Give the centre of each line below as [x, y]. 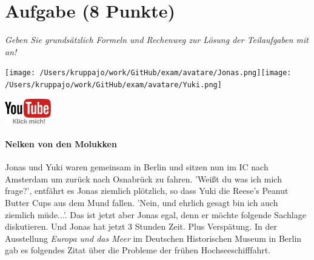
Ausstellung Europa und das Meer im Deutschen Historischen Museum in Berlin [153, 238]
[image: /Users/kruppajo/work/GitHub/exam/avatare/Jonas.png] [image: [148, 73]
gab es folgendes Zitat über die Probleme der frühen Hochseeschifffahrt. [138, 250]
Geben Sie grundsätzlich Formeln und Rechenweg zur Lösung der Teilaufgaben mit [157, 40]
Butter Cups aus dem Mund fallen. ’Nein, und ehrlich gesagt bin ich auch [142, 203]
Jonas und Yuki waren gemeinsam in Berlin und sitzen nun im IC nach [137, 167]
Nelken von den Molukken [61, 144]
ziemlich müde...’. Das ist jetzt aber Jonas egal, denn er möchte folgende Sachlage [155, 214]
